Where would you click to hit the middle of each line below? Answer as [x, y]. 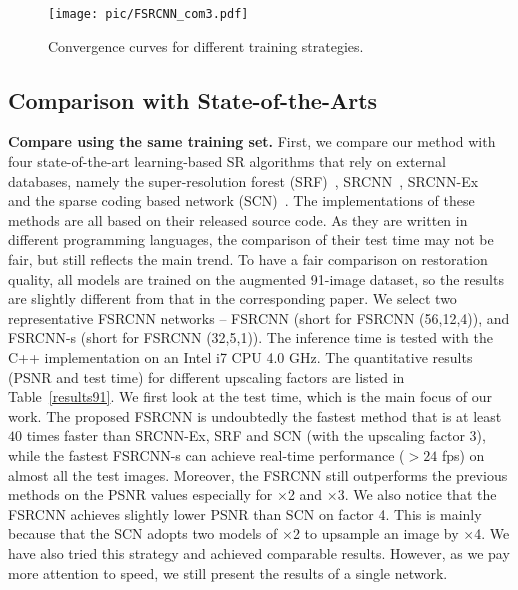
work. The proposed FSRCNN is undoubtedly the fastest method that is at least [255, 415]
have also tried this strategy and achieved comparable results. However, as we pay [259, 552]
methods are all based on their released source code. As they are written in [238, 219]
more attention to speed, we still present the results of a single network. [228, 572]
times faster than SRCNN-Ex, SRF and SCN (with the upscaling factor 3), [256, 435]
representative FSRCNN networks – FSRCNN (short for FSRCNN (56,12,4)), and [259, 317]
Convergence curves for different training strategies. [206, 45]
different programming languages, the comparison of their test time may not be [251, 239]
